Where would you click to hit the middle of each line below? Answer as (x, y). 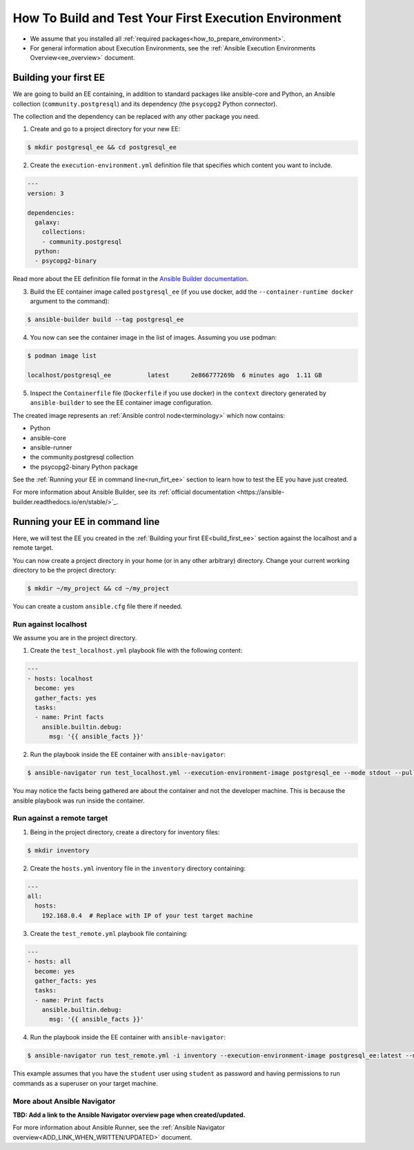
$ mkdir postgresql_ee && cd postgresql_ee (102, 147)
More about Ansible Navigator (64, 1101)
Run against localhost (50, 624)
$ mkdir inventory (58, 850)
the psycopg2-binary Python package (84, 467)
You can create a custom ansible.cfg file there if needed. (98, 606)
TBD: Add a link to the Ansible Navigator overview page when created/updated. (129, 1115)
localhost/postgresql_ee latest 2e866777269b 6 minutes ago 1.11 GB (175, 375)
